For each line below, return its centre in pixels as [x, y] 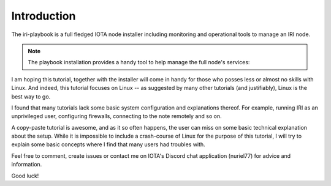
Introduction [44, 16]
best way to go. [31, 96]
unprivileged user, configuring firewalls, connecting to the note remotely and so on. [116, 116]
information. [27, 165]
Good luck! [25, 176]
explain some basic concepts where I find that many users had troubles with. [108, 144]
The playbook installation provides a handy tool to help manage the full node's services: [139, 62]
